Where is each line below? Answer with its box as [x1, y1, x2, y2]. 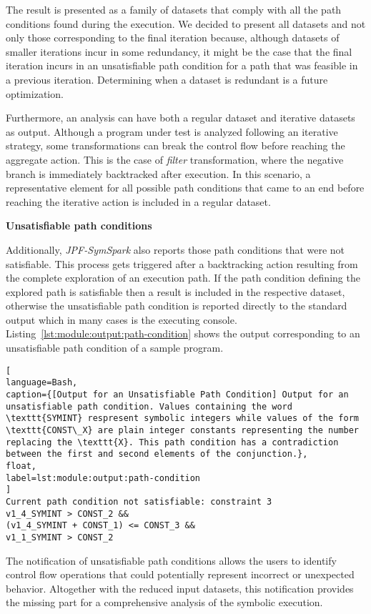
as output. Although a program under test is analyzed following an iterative [6, 124, 338, 139]
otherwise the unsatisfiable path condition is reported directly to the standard [6, 298, 347, 313]
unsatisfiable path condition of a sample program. [6, 340, 224, 355]
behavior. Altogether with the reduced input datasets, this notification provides [6, 580, 354, 595]
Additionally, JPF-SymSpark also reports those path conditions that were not [6, 242, 345, 257]
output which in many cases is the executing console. [6, 312, 237, 327]
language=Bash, [6, 377, 78, 388]
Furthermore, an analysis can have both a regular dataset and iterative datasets [6, 110, 355, 125]
